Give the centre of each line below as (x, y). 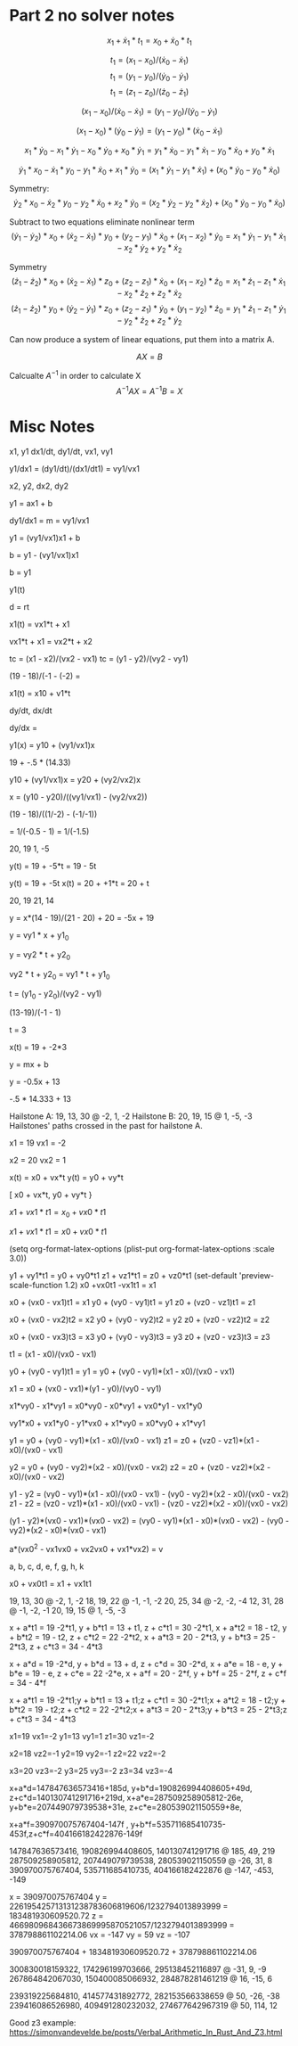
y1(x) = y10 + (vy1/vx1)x (52, 745)
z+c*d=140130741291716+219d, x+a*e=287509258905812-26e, (126, 1797)
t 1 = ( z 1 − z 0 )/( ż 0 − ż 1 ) (149, 93)
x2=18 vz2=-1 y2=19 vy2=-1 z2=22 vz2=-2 (88, 1754)
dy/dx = (24, 728)
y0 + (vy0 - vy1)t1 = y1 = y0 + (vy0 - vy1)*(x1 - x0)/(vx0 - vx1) (122, 1372)
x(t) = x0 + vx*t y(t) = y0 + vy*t (67, 1178)
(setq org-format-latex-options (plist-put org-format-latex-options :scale (142, 1249)
